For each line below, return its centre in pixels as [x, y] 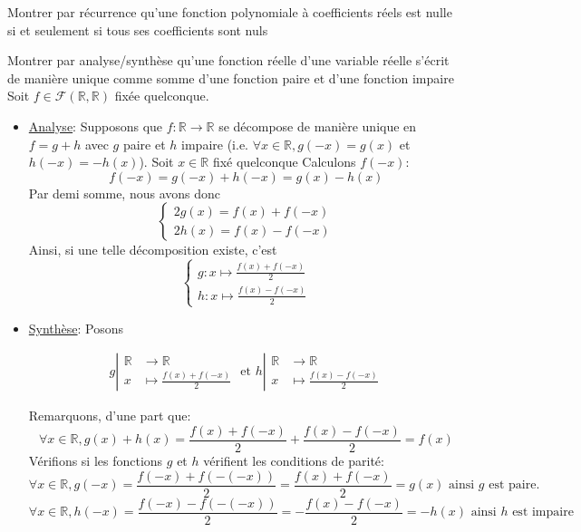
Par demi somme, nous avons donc [125, 193]
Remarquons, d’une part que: [110, 416]
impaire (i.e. [215, 144]
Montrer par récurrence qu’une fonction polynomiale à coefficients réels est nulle [230, 12]
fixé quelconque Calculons [284, 162]
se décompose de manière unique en [318, 126]
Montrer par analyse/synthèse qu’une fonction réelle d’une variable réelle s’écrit [228, 60]
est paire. [514, 485]
